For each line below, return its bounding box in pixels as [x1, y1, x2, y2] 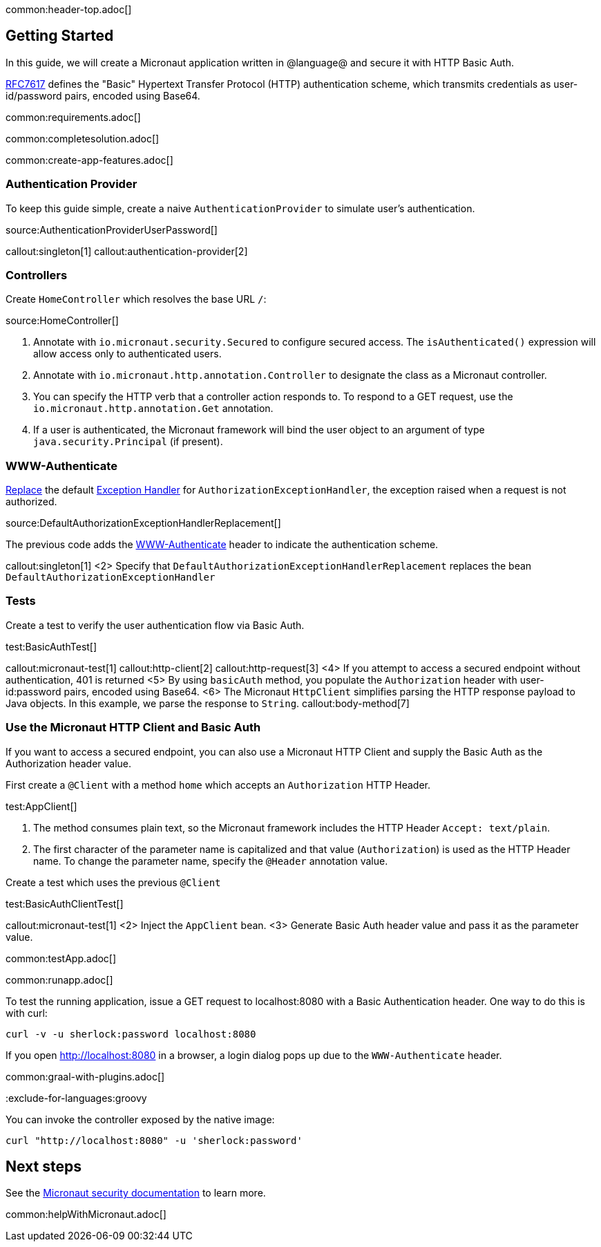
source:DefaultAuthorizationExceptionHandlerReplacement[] [6, 517, 281, 529]
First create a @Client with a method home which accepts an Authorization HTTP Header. [6, 778, 431, 791]
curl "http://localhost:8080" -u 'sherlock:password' [6, 1134, 303, 1146]
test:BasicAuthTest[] [6, 640, 97, 653]
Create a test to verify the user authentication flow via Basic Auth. [6, 619, 305, 631]
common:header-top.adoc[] [6, 3, 132, 15]
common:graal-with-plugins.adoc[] [6, 1070, 165, 1082]
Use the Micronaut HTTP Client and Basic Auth [6, 720, 261, 735]
